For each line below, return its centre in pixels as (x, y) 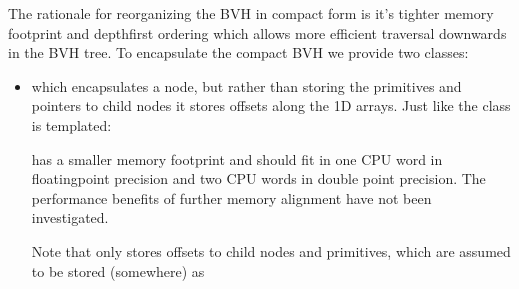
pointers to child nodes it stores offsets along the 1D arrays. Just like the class (271, 105)
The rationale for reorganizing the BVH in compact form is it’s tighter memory (251, 13)
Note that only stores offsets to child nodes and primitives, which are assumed (271, 250)
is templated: (71, 124)
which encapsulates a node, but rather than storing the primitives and (246, 85)
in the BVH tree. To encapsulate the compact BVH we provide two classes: (238, 52)
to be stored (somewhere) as (118, 270)
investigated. (70, 217)
